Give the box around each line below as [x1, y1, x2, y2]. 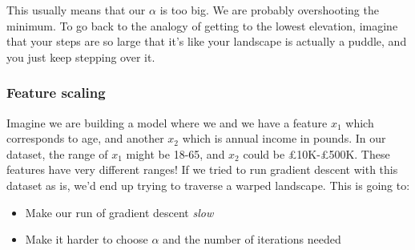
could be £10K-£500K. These [243, 145, 390, 162]
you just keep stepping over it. [6, 48, 155, 65]
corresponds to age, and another [6, 130, 164, 147]
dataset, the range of [6, 145, 108, 162]
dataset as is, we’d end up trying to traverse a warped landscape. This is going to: [6, 176, 410, 193]
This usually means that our [6, 2, 146, 18]
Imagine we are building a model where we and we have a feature [6, 114, 328, 131]
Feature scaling [6, 83, 106, 103]
